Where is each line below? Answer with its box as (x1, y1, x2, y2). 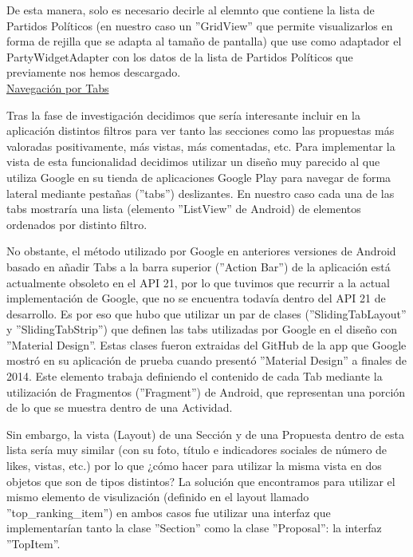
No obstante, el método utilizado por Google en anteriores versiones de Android (6, 243, 396, 259)
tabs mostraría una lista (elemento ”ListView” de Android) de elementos (6, 200, 361, 217)
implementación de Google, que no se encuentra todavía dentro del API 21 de (6, 290, 386, 306)
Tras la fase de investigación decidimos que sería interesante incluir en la (6, 106, 360, 123)
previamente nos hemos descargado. (6, 64, 181, 81)
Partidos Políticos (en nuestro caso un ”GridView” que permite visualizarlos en (6, 17, 393, 34)
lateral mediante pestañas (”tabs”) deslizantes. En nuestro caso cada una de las (6, 184, 395, 201)
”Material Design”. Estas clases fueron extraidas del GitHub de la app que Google (6, 336, 407, 353)
